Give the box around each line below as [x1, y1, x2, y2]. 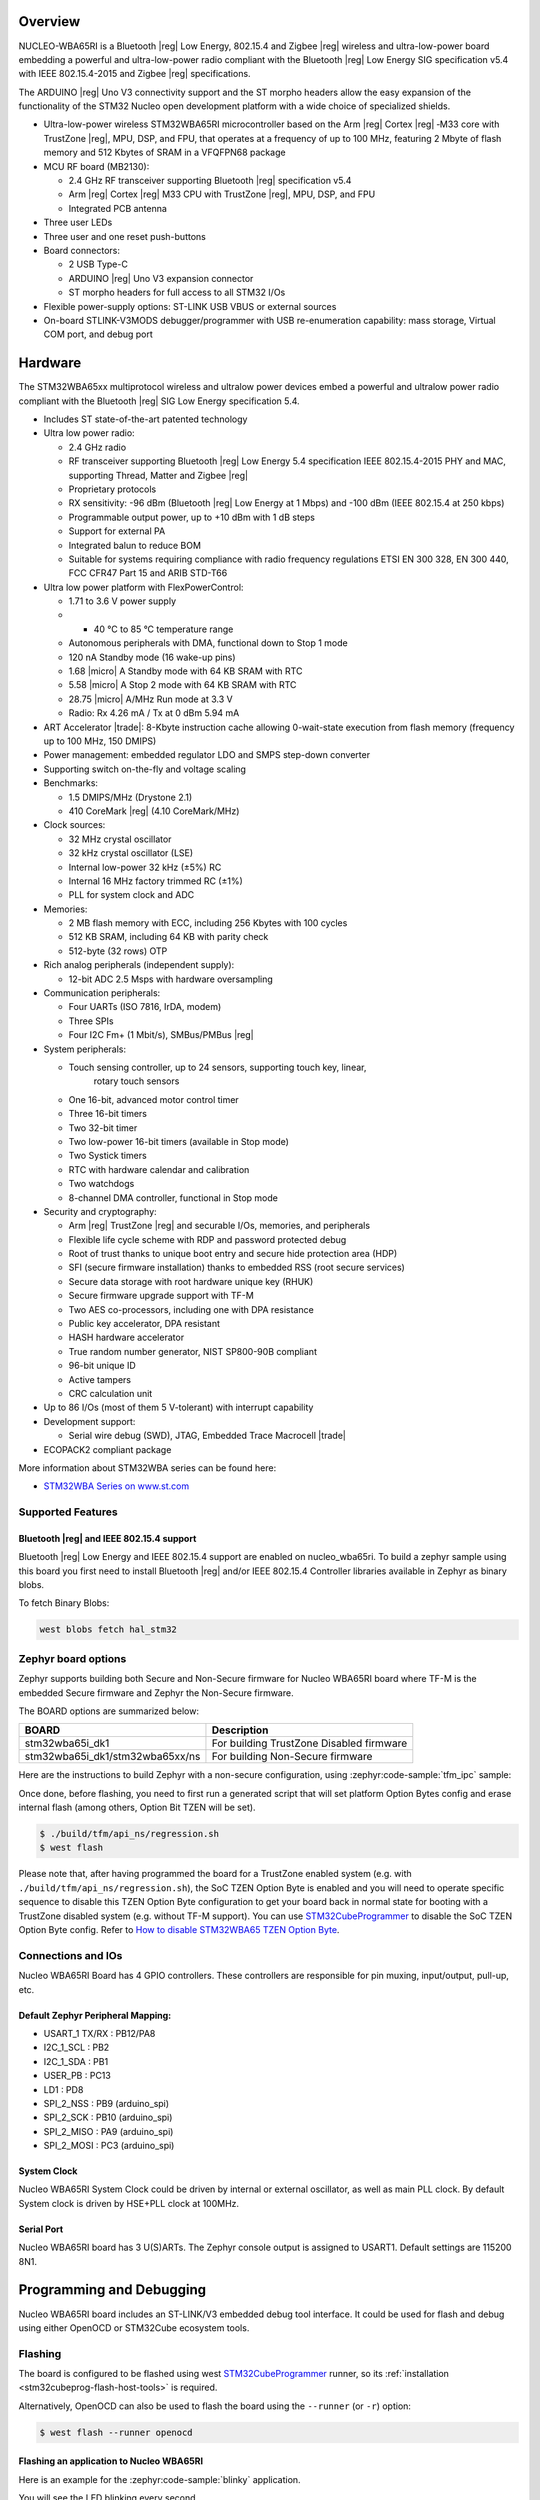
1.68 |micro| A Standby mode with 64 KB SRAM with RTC [68, 665, 303, 677]
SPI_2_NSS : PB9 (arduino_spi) [43, 2097, 170, 2109]
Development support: [43, 1415, 136, 1427]
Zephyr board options [18, 1651, 127, 1665]
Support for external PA [68, 525, 166, 537]
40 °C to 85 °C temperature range [93, 623, 234, 635]
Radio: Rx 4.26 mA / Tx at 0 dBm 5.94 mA [68, 707, 240, 719]
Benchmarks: [43, 777, 99, 789]
